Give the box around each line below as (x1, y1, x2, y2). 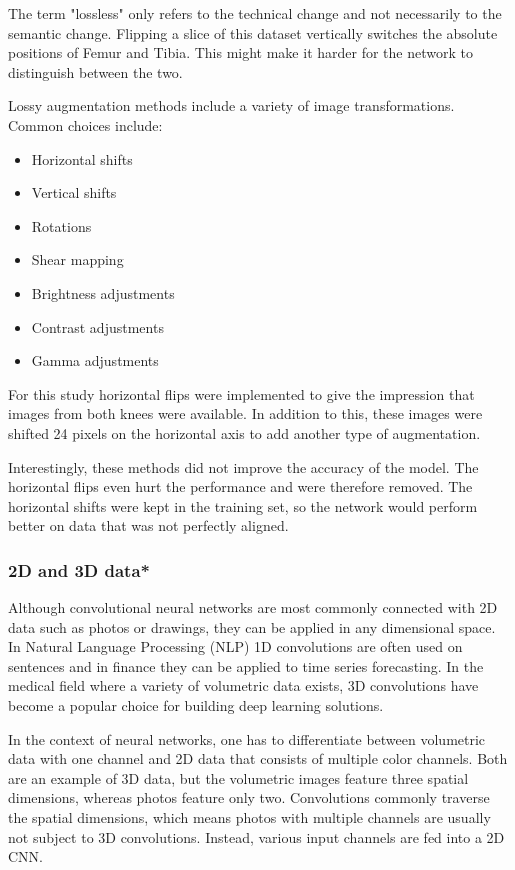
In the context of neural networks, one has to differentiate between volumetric (8, 728, 486, 749)
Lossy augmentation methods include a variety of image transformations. (8, 95, 455, 116)
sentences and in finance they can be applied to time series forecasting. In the (8, 655, 484, 676)
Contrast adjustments (31, 316, 164, 337)
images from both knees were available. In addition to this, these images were (8, 403, 483, 424)
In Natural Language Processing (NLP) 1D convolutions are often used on (8, 636, 463, 657)
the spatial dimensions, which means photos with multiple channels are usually (8, 807, 491, 828)
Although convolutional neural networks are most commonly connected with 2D (8, 597, 498, 618)
